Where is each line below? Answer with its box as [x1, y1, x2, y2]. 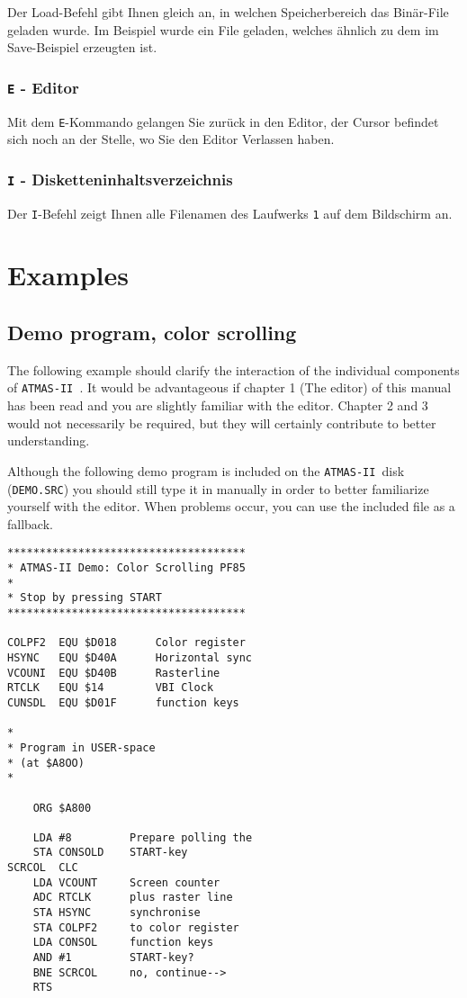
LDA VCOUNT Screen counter [32, 876, 220, 889]
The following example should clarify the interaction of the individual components [7, 360, 460, 379]
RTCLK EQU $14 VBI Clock [7, 681, 214, 695]
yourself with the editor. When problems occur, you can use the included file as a [7, 497, 455, 516]
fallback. [7, 514, 53, 533]
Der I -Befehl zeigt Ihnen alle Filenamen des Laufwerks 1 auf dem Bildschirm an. [7, 203, 453, 222]
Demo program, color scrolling [7, 319, 297, 346]
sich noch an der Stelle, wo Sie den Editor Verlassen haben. [7, 130, 335, 148]
